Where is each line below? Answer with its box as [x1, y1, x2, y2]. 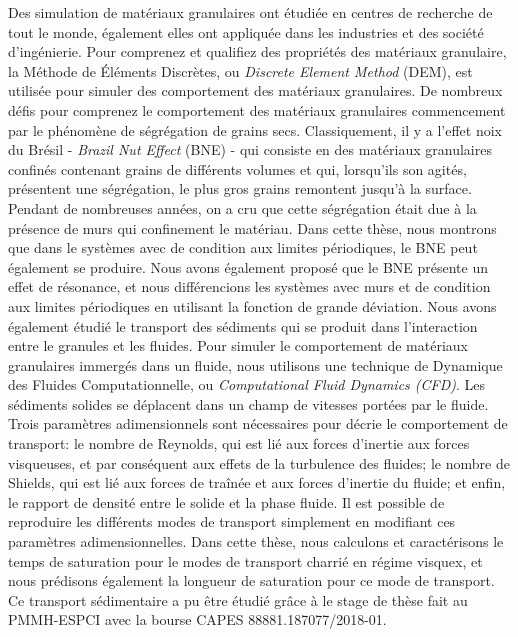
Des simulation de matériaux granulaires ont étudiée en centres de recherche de [8, 2, 493, 22]
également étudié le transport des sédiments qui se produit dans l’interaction [8, 315, 478, 336]
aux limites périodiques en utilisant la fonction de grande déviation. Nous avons [8, 295, 497, 316]
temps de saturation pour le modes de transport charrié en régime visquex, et [8, 550, 483, 571]
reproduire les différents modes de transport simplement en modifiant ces [8, 511, 456, 532]
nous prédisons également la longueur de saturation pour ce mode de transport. [8, 570, 495, 591]
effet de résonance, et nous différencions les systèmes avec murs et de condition [8, 276, 491, 297]
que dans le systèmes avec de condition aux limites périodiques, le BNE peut [8, 237, 478, 258]
